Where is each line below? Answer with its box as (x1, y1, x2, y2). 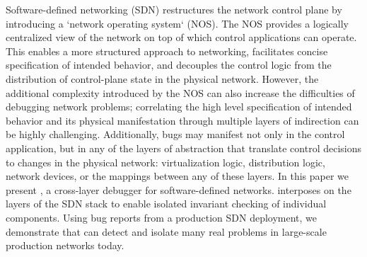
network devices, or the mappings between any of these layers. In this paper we (6, 169, 349, 183)
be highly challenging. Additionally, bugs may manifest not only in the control (6, 127, 345, 142)
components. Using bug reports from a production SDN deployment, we (6, 210, 318, 224)
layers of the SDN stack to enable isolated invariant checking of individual (6, 196, 327, 211)
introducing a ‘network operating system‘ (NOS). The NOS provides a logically (6, 16, 349, 30)
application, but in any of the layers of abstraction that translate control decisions (6, 140, 362, 155)
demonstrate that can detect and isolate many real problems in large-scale (6, 224, 327, 239)
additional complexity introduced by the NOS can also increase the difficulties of (6, 85, 355, 100)
